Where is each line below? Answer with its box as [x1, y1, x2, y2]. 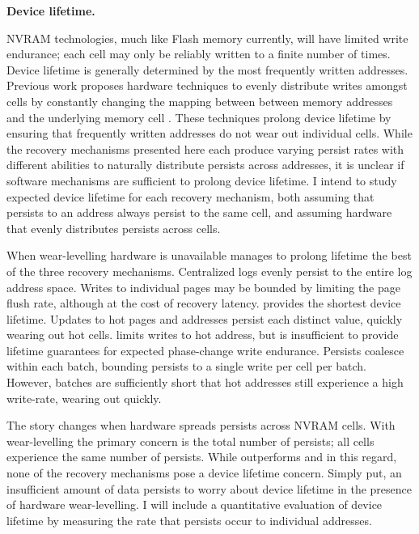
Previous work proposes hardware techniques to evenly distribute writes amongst [6, 77, 408, 94]
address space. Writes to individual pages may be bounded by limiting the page [6, 278, 400, 295]
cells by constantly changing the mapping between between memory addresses [6, 92, 393, 109]
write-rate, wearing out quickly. [6, 389, 162, 406]
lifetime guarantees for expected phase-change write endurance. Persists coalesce [6, 341, 404, 358]
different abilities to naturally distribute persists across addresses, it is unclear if [6, 156, 404, 173]
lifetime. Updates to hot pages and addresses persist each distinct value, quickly [6, 310, 403, 327]
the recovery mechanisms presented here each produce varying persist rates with [6, 140, 404, 157]
